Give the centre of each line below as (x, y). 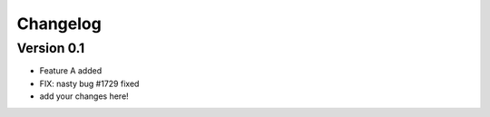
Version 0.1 (51, 48)
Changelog (59, 24)
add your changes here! (84, 96)
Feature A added (71, 71)
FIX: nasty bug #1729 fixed (89, 83)
